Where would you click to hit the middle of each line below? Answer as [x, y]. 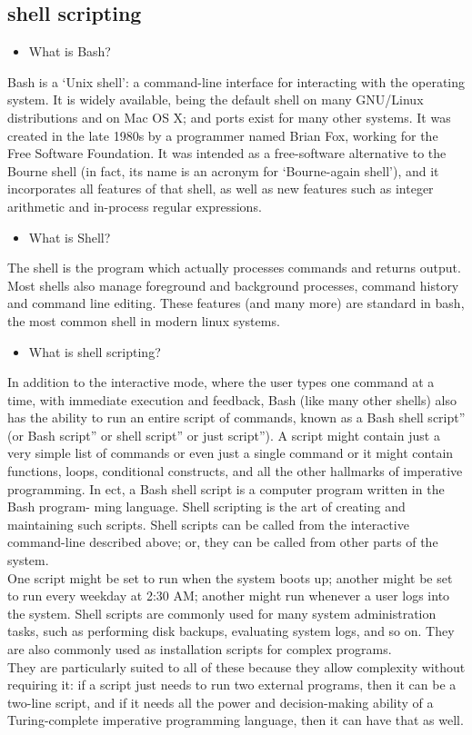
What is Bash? [70, 51]
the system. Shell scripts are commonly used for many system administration [222, 613]
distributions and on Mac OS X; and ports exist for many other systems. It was [229, 117]
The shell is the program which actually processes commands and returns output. [234, 268]
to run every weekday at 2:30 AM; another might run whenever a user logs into [229, 596]
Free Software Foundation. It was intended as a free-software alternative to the [227, 153]
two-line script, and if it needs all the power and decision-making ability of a [221, 702]
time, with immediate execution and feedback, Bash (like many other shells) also [232, 399]
